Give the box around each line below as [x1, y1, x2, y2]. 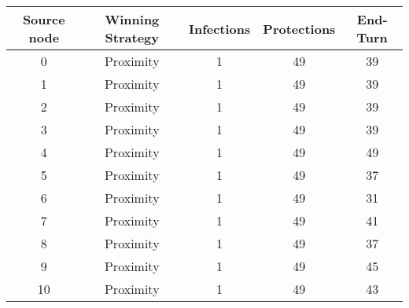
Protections [263, 19, 336, 38]
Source [22, 10, 65, 28]
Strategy [105, 28, 159, 46]
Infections [188, 19, 251, 38]
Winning [105, 10, 160, 28]
